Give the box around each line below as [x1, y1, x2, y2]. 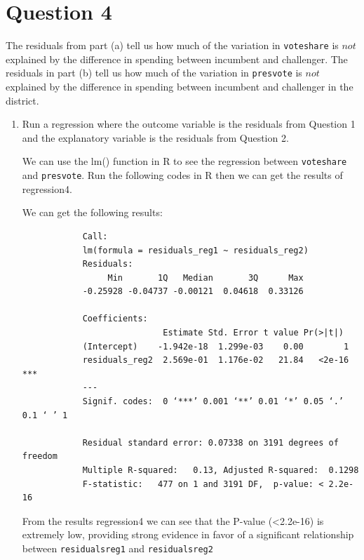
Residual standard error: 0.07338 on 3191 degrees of [82, 437, 339, 448]
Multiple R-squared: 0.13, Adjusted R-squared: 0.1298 [82, 465, 359, 475]
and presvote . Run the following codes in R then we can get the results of [22, 168, 343, 182]
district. [6, 93, 39, 107]
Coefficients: [82, 314, 148, 324]
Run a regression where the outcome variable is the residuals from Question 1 [22, 116, 356, 131]
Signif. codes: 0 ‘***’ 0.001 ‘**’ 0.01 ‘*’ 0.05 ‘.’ [82, 396, 344, 407]
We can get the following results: [22, 205, 163, 220]
